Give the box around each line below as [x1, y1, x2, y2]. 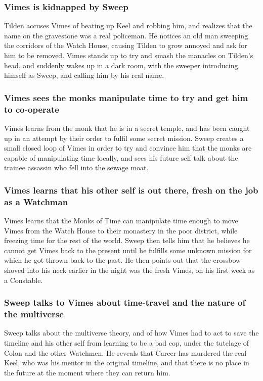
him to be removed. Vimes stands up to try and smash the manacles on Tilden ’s [4, 50, 253, 60]
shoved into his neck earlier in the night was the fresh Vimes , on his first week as [4, 265, 255, 275]
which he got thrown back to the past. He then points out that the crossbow [4, 255, 241, 265]
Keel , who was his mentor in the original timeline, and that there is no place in [4, 357, 249, 368]
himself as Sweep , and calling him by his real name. [4, 70, 164, 80]
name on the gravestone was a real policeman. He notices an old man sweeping [4, 30, 248, 40]
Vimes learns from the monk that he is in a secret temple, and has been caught [4, 122, 250, 133]
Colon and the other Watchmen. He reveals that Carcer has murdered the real [4, 347, 247, 358]
